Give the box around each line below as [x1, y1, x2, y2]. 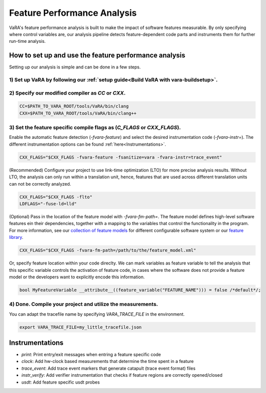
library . [9, 234, 24, 240]
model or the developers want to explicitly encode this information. [9, 274, 145, 280]
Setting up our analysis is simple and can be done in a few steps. [9, 64, 141, 70]
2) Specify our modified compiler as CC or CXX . [9, 89, 126, 96]
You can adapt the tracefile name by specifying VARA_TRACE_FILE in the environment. [9, 311, 185, 317]
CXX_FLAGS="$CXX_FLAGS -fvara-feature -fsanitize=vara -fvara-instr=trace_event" [19, 154, 223, 160]
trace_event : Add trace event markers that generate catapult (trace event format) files [21, 365, 196, 371]
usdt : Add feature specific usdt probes [21, 379, 100, 385]
